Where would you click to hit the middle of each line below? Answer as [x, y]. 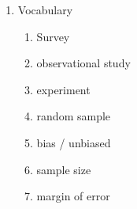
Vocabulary [45, 9]
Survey [53, 36]
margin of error [73, 196]
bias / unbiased [74, 142]
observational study [83, 63]
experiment [63, 89]
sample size [64, 169]
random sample [74, 116]
